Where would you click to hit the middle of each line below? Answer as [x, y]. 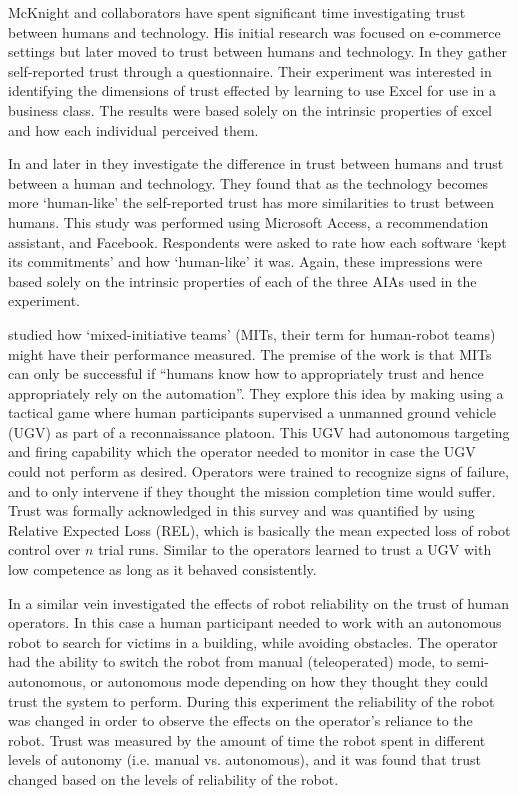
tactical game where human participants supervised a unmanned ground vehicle [252, 412]
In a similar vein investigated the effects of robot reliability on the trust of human [258, 602]
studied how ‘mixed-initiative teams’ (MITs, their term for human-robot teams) [252, 333]
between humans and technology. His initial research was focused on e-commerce [254, 31]
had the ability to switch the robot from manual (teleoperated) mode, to [230, 661]
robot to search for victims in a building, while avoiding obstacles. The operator [253, 641]
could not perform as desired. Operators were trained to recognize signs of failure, [258, 471]
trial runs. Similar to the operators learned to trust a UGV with [295, 549]
